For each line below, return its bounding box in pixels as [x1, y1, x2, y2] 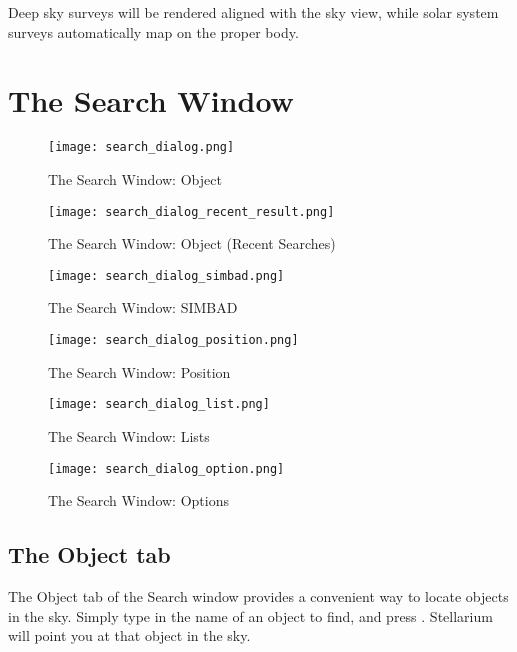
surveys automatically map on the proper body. [8, 21, 299, 42]
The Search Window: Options [48, 490, 229, 511]
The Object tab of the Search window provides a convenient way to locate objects [8, 586, 509, 607]
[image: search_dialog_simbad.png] [48, 268, 285, 283]
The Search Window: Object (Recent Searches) [48, 233, 336, 254]
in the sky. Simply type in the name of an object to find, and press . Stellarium [8, 605, 493, 626]
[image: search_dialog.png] [48, 140, 235, 155]
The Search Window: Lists [48, 425, 210, 446]
